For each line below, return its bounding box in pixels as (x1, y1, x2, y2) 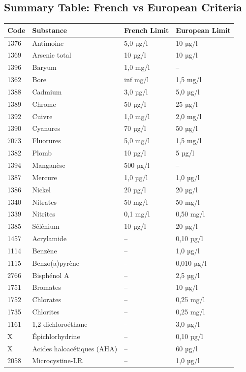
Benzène (32, 245, 57, 255)
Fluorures (32, 135, 61, 146)
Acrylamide (32, 233, 67, 244)
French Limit (124, 25, 169, 35)
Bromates (32, 282, 61, 292)
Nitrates (32, 196, 57, 207)
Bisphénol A (32, 270, 69, 280)
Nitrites (32, 209, 55, 219)
